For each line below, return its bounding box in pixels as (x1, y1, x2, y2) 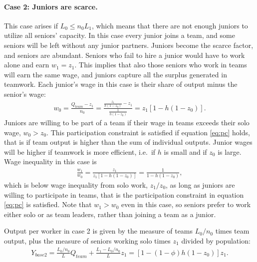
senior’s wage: (4, 88, 46, 99)
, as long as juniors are (166, 179, 235, 190)
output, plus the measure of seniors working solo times (4, 235, 171, 246)
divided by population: (181, 235, 251, 246)
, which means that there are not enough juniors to (91, 20, 248, 30)
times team (215, 226, 250, 236)
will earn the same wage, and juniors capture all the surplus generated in (4, 69, 227, 79)
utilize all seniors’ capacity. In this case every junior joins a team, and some (4, 30, 235, 40)
